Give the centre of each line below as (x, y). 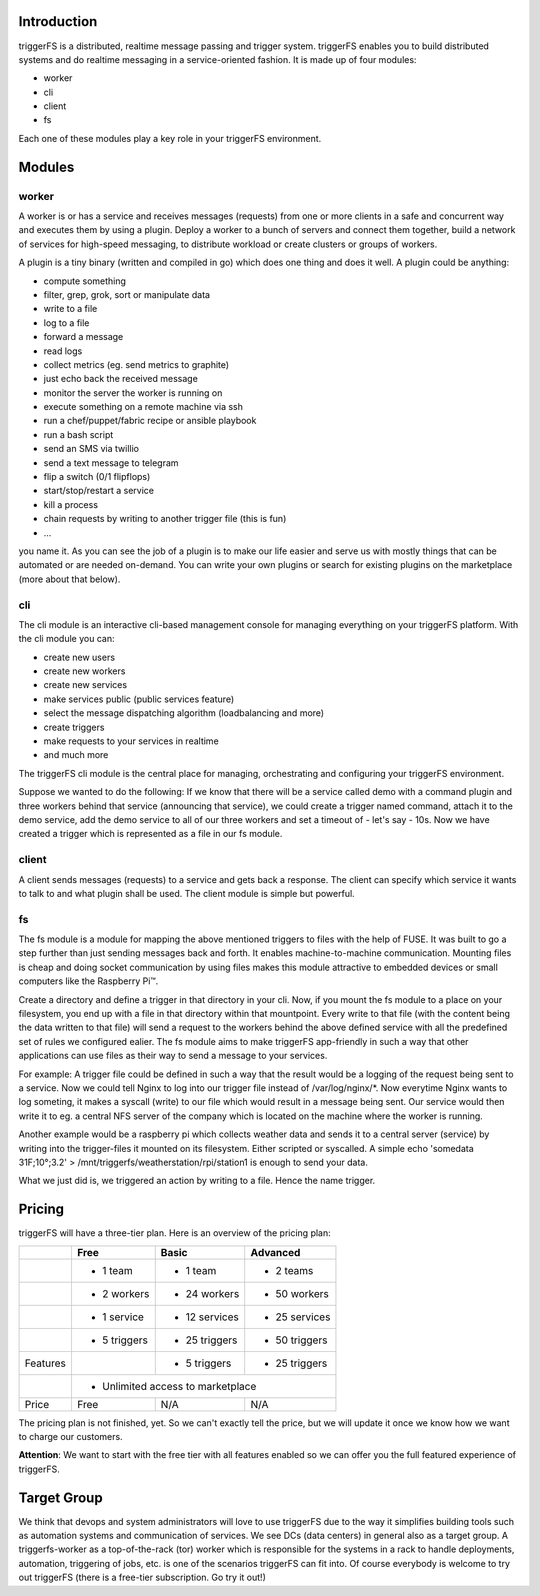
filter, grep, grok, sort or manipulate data (126, 294)
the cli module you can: (66, 639)
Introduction (58, 21)
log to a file (66, 322)
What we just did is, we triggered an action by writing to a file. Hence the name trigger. (197, 1181)
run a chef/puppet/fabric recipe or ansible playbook (150, 421)
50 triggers (301, 1340)
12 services (212, 1317)
